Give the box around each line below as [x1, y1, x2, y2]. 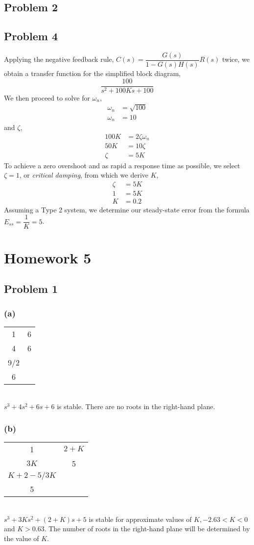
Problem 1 [4, 281, 58, 296]
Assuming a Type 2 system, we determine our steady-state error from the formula [4, 204, 250, 214]
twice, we [222, 54, 250, 64]
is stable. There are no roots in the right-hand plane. [57, 401, 215, 412]
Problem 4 [4, 28, 58, 44]
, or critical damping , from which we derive [19, 170, 149, 180]
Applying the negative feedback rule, [4, 54, 114, 64]
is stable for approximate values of [89, 514, 192, 524]
